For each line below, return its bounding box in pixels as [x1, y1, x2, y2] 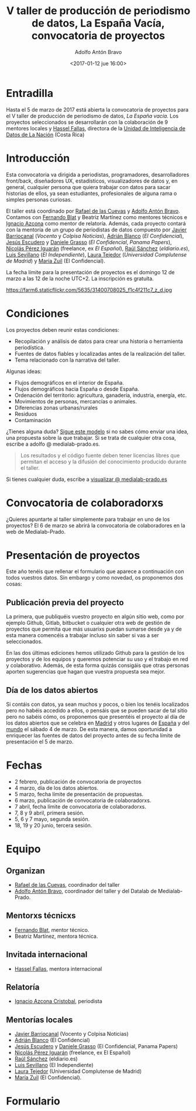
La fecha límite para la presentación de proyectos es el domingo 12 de [6, 268, 175, 275]
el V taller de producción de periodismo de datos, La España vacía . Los [6, 112, 179, 119]
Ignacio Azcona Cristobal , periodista [14, 998, 102, 1005]
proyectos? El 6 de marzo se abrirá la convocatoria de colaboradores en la [6, 521, 185, 529]
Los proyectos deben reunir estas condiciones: [6, 326, 119, 333]
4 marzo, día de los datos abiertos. [14, 785, 98, 791]
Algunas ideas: [6, 368, 42, 375]
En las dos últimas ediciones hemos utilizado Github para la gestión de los [6, 649, 185, 656]
